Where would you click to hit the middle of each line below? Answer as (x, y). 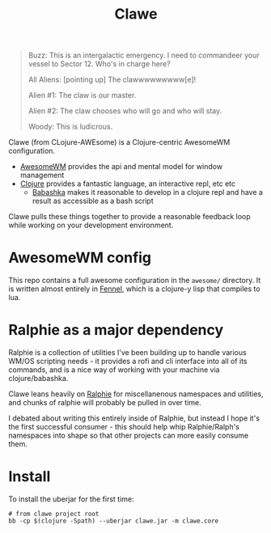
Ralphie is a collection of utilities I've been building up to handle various (127, 353)
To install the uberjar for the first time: (71, 499)
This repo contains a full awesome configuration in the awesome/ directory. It (135, 281)
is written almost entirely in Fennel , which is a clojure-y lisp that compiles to (134, 289)
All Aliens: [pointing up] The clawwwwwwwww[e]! (112, 80)
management (42, 176)
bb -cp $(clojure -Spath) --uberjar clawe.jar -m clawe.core (114, 521)
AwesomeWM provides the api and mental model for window (121, 167)
